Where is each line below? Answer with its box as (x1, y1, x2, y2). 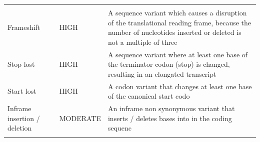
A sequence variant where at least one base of (107, 49, 248, 59)
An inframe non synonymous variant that (107, 103, 235, 114)
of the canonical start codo (107, 91, 190, 101)
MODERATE (59, 113, 101, 123)
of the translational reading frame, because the (107, 17, 251, 27)
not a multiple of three (107, 36, 177, 47)
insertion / (7, 113, 40, 123)
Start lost (7, 86, 36, 96)
